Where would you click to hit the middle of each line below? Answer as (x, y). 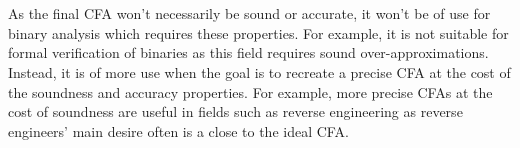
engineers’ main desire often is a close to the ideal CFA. (178, 130)
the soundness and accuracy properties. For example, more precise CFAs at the (250, 91)
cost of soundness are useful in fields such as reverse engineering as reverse (235, 111)
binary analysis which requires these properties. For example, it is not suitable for (258, 32)
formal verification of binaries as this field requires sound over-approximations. (248, 52)
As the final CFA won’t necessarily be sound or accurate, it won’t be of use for (249, 13)
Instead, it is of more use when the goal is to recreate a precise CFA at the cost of (259, 71)
